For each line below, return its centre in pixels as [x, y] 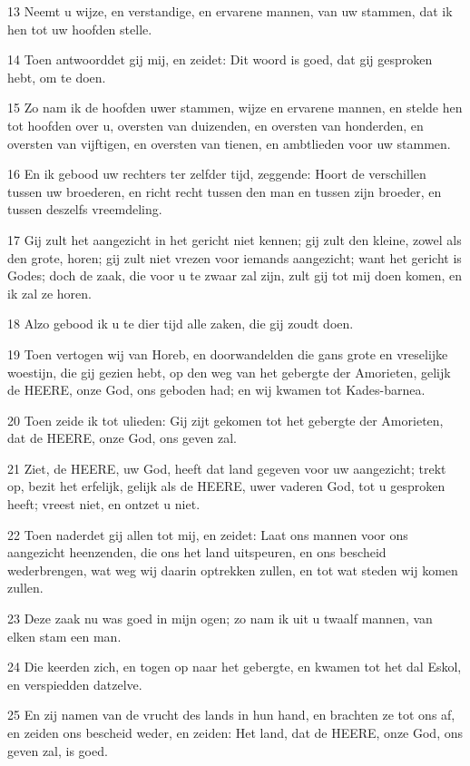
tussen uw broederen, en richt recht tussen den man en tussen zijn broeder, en [225, 191]
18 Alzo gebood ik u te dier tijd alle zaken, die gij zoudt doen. [181, 324]
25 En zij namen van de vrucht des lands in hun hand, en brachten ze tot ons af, [231, 715]
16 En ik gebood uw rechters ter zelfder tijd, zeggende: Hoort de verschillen [217, 174]
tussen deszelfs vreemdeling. [85, 209]
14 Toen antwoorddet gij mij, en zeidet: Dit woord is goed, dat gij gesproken [220, 59]
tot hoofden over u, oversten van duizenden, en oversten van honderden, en [215, 125]
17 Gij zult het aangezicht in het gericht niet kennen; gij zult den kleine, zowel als [235, 239]
